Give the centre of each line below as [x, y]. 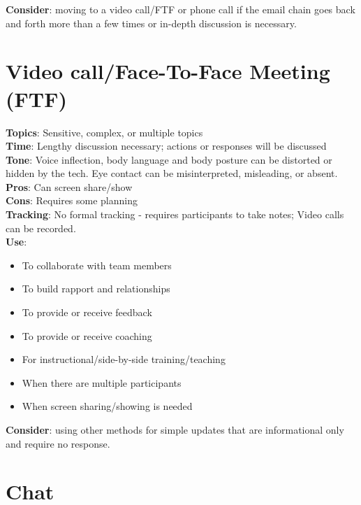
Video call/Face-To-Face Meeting [168, 71]
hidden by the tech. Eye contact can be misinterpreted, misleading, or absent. [172, 173]
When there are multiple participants [102, 382]
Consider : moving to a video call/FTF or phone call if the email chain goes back [180, 9]
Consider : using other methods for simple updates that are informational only [175, 429]
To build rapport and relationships [96, 289]
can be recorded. [41, 228]
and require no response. [58, 443]
